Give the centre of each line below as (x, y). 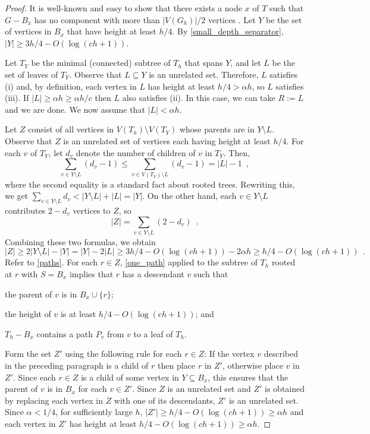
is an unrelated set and (209, 389)
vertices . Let (232, 19)
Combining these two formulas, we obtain (80, 241)
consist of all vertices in (71, 129)
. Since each (34, 377)
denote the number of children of (136, 152)
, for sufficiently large (94, 412)
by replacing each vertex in (54, 400)
